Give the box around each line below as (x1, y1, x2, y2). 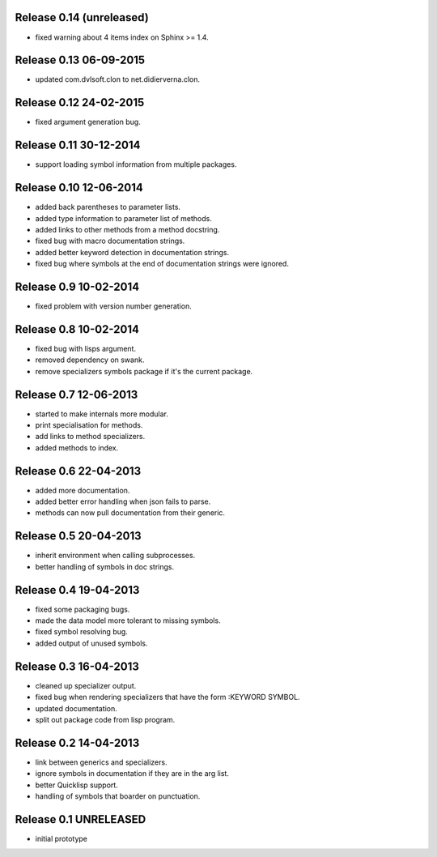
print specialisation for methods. (35, 420, 143, 429)
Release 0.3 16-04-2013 (15, 659, 139, 673)
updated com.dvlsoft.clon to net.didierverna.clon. (35, 75, 201, 84)
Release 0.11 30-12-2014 (15, 139, 141, 152)
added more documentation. (35, 485, 130, 495)
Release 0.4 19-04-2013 (15, 583, 140, 597)
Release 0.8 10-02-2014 (15, 322, 139, 336)
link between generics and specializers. (35, 757, 168, 767)
